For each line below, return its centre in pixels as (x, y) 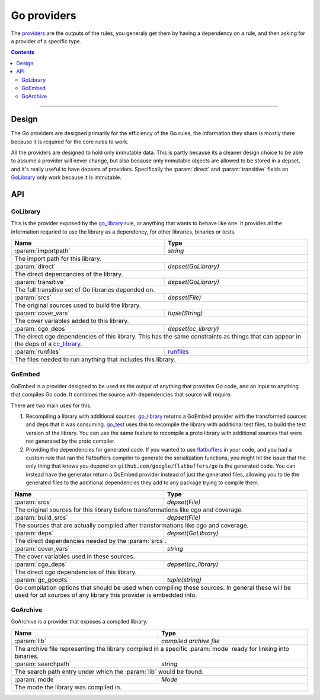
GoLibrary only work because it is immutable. (66, 177)
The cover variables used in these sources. (75, 556)
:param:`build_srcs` (41, 517)
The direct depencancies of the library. (69, 274)
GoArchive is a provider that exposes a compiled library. (79, 622)
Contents (23, 52)
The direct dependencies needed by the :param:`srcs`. (91, 541)
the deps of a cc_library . (48, 344)
